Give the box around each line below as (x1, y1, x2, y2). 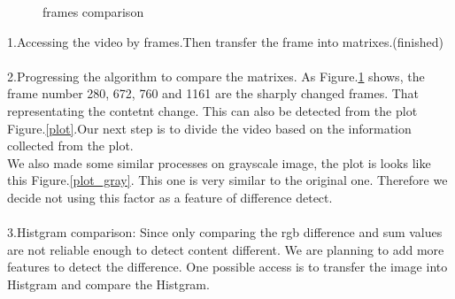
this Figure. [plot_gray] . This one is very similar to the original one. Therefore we (7, 171, 448, 189)
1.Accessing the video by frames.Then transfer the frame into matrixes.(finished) (7, 32, 443, 50)
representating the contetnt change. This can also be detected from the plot (7, 101, 418, 119)
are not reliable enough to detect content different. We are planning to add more (7, 240, 444, 258)
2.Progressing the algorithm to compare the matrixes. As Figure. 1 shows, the (7, 66, 425, 85)
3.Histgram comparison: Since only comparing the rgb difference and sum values (7, 223, 443, 241)
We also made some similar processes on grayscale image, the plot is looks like (7, 153, 431, 172)
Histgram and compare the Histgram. (7, 274, 210, 293)
